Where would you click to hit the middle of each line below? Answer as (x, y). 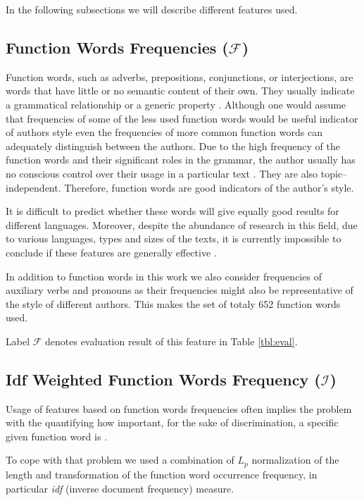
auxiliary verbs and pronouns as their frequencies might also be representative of (180, 290)
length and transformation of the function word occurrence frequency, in (162, 474)
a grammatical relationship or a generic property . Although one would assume (176, 104)
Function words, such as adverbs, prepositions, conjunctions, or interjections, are (180, 76)
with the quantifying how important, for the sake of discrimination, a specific (172, 422)
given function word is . (57, 436)
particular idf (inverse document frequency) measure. (120, 488)
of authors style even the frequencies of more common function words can (164, 132)
